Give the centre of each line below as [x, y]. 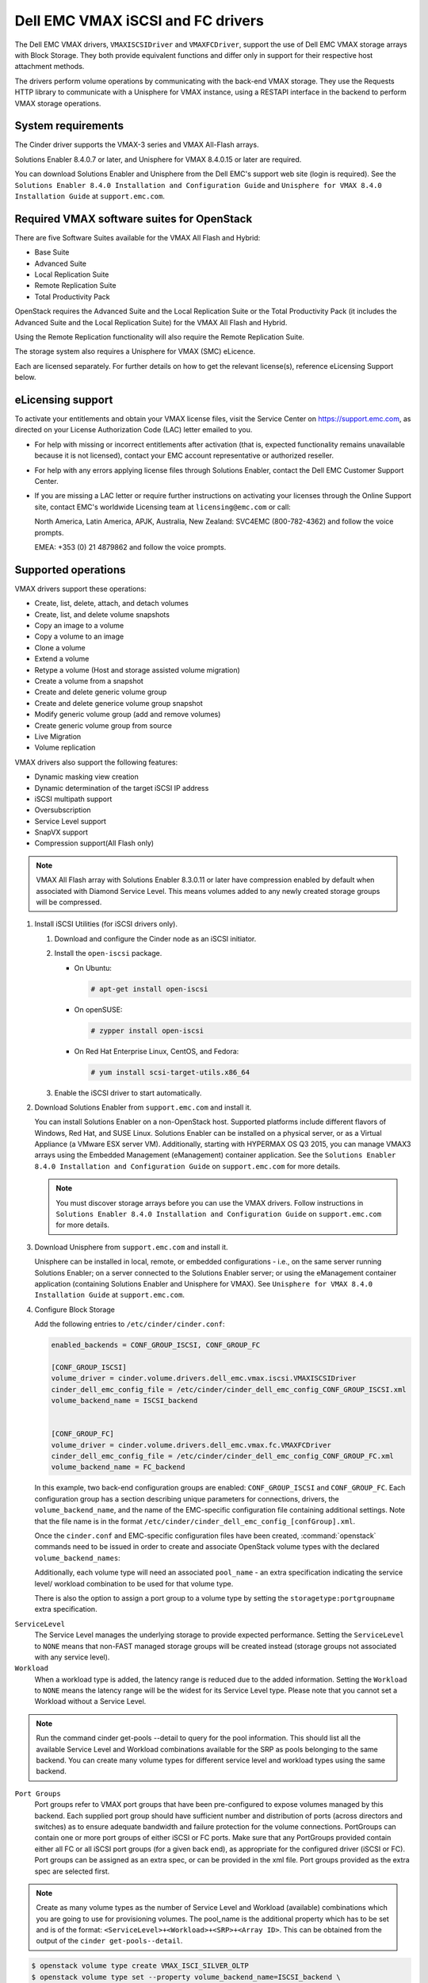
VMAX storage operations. [58, 103]
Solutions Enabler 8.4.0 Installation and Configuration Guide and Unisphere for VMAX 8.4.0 [198, 185]
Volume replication [65, 748]
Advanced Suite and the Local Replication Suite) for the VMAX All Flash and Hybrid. [151, 322]
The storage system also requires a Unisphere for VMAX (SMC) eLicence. [135, 351]
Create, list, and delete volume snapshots [102, 614]
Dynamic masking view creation [86, 777]
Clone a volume [60, 647]
